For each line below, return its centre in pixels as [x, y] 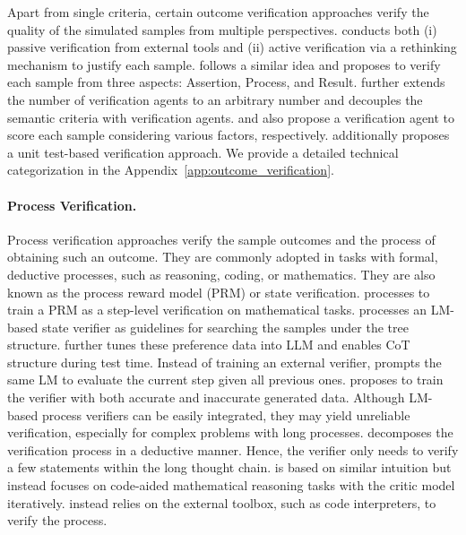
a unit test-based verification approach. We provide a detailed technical [203, 152]
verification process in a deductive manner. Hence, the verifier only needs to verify [233, 449]
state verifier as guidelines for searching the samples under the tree [225, 327]
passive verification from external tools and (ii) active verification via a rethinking [232, 47]
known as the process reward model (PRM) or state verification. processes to [219, 292]
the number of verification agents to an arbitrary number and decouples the [215, 99]
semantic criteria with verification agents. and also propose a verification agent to [231, 117]
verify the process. [57, 520]
